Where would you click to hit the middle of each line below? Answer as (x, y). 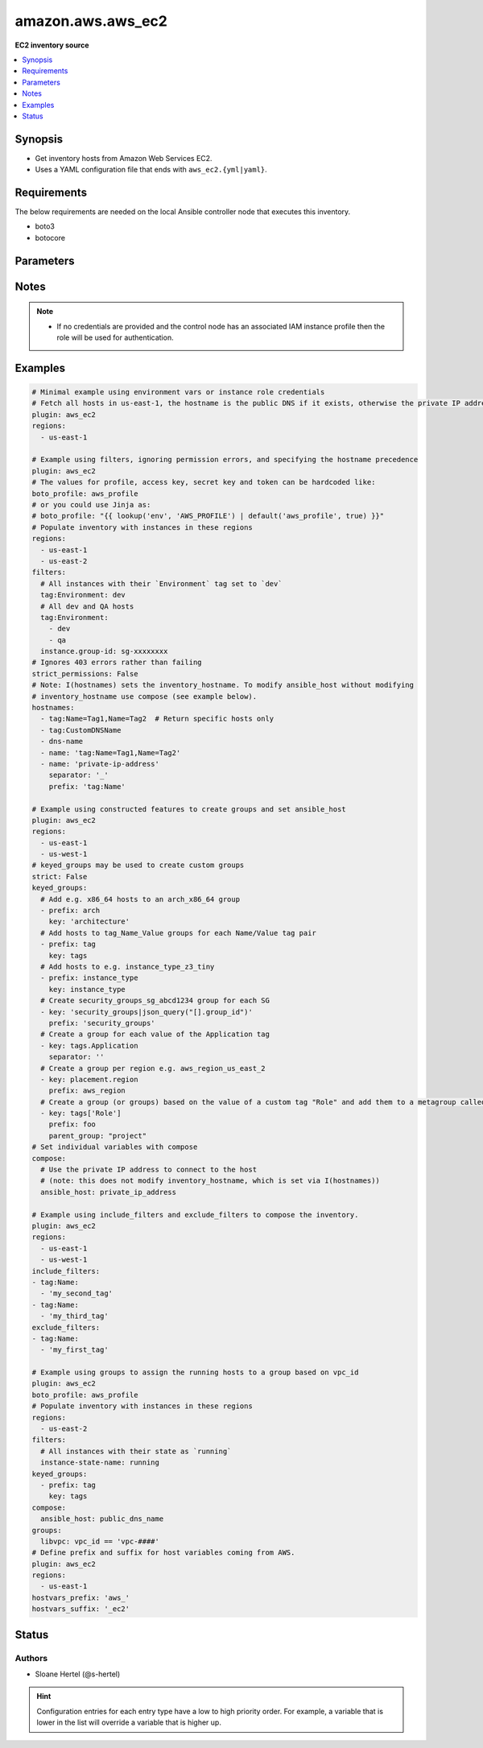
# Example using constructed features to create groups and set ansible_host (189, 809)
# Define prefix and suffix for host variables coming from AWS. (163, 1553)
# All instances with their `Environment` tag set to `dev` (161, 583)
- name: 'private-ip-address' (100, 764)
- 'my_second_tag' (76, 1293)
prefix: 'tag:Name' (87, 786)
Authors (31, 1658)
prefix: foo (72, 1124)
